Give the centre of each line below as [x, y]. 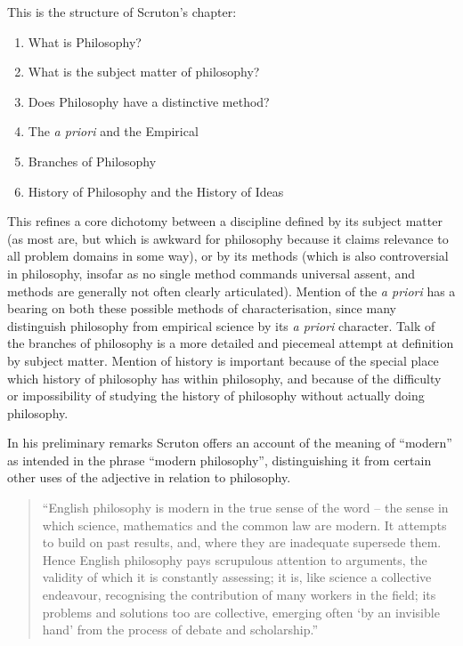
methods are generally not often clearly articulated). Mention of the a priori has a [231, 291]
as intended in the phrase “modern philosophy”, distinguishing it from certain [219, 460]
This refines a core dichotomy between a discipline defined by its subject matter [225, 221]
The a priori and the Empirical [113, 131]
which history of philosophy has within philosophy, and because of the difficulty [224, 378]
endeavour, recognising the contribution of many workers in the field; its [239, 595]
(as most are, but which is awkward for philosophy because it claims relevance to [228, 238]
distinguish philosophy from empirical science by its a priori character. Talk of [221, 325]
